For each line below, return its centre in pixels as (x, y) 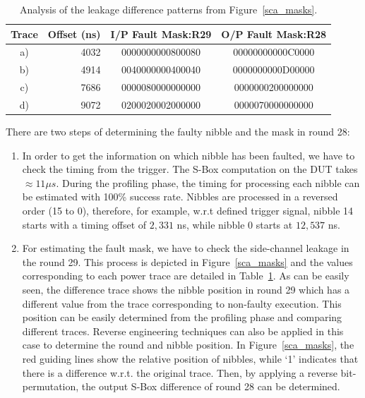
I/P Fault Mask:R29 (161, 34)
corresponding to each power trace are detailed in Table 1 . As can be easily (186, 276)
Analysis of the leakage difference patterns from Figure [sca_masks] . (168, 9)
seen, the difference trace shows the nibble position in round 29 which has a (186, 289)
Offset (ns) (74, 34)
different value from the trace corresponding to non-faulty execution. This (182, 303)
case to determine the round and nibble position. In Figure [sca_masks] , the (188, 345)
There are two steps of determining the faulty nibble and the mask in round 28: (178, 132)
